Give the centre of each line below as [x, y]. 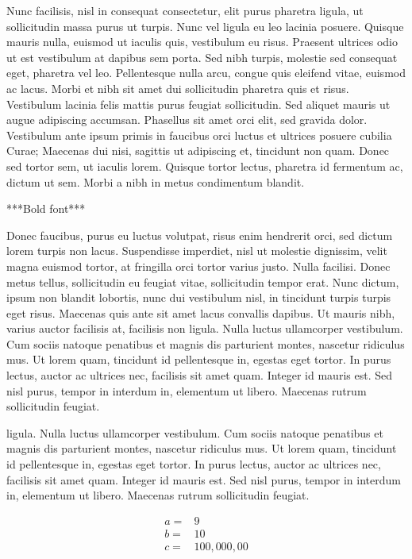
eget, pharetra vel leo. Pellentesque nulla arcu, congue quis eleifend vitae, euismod [206, 73]
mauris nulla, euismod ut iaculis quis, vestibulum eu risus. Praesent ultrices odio [202, 42]
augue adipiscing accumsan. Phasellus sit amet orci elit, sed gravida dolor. [187, 120]
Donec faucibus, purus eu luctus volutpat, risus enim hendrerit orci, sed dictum [200, 235]
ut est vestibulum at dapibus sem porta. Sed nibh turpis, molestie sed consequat [202, 57]
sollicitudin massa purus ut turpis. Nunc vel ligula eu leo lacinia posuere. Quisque [205, 26]
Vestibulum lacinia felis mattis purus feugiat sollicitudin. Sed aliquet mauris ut [198, 104]
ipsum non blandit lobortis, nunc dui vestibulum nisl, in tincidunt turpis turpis [199, 297]
